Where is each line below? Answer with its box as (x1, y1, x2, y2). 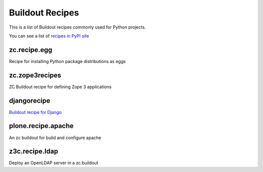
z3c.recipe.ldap (9, 147, 58, 156)
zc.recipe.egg (9, 46, 53, 54)
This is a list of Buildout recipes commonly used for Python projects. (9, 24, 146, 30)
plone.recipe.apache (9, 122, 74, 130)
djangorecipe (9, 96, 51, 105)
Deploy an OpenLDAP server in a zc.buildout (9, 160, 98, 166)
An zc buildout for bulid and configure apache (9, 135, 101, 141)
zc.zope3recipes (9, 71, 61, 79)
